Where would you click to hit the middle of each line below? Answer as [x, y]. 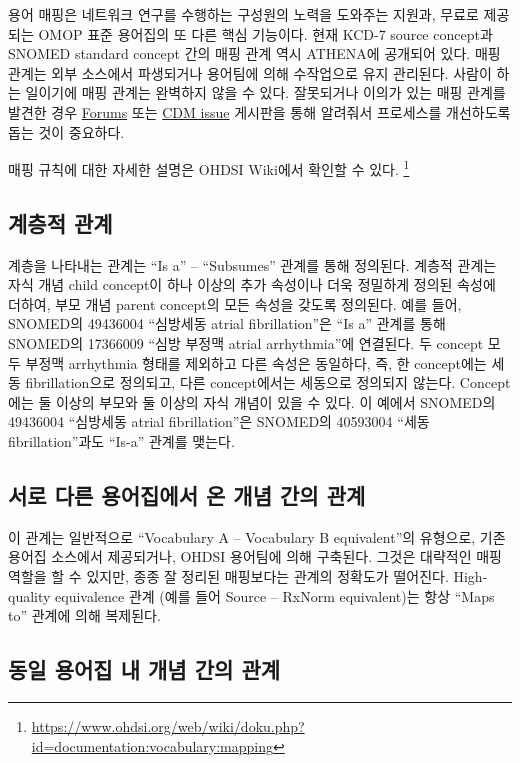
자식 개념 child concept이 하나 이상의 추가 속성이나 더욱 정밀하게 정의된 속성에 [252, 284]
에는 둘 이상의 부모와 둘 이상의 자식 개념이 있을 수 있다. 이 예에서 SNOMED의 [252, 401]
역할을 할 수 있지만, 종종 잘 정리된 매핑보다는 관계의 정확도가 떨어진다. [228, 575]
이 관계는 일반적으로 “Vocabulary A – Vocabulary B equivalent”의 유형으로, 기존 [257, 536]
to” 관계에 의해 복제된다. [84, 615]
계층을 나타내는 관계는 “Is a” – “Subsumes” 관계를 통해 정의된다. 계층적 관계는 [252, 264]
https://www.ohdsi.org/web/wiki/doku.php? [168, 725]
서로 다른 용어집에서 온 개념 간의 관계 [187, 494]
